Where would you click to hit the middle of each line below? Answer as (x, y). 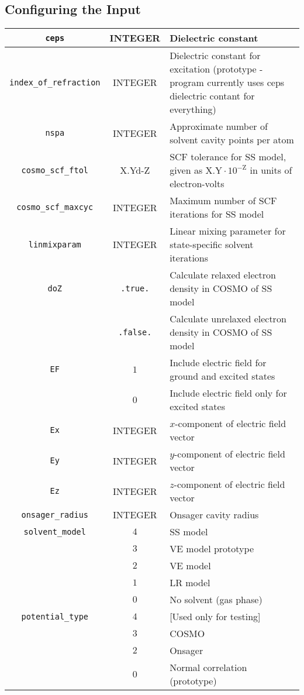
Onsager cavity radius (214, 515)
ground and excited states (222, 376)
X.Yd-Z (135, 170)
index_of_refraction (55, 82)
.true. (135, 288)
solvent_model (55, 531)
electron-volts (197, 184)
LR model (190, 583)
